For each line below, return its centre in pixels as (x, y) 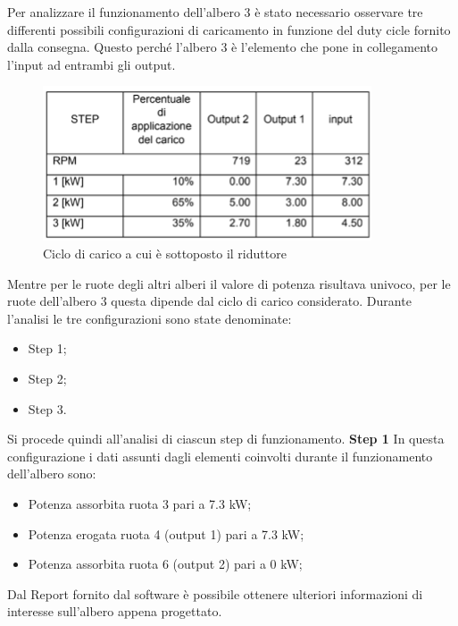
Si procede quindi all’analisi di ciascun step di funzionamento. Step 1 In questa (226, 439)
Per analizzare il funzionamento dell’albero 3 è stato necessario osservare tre (215, 12)
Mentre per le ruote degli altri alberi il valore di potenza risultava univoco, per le (229, 283)
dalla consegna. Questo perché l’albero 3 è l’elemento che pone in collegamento (223, 47)
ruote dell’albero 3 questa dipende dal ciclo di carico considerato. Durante (209, 301)
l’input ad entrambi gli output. (92, 64)
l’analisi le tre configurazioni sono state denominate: (150, 318)
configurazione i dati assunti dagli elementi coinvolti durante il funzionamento (220, 456)
